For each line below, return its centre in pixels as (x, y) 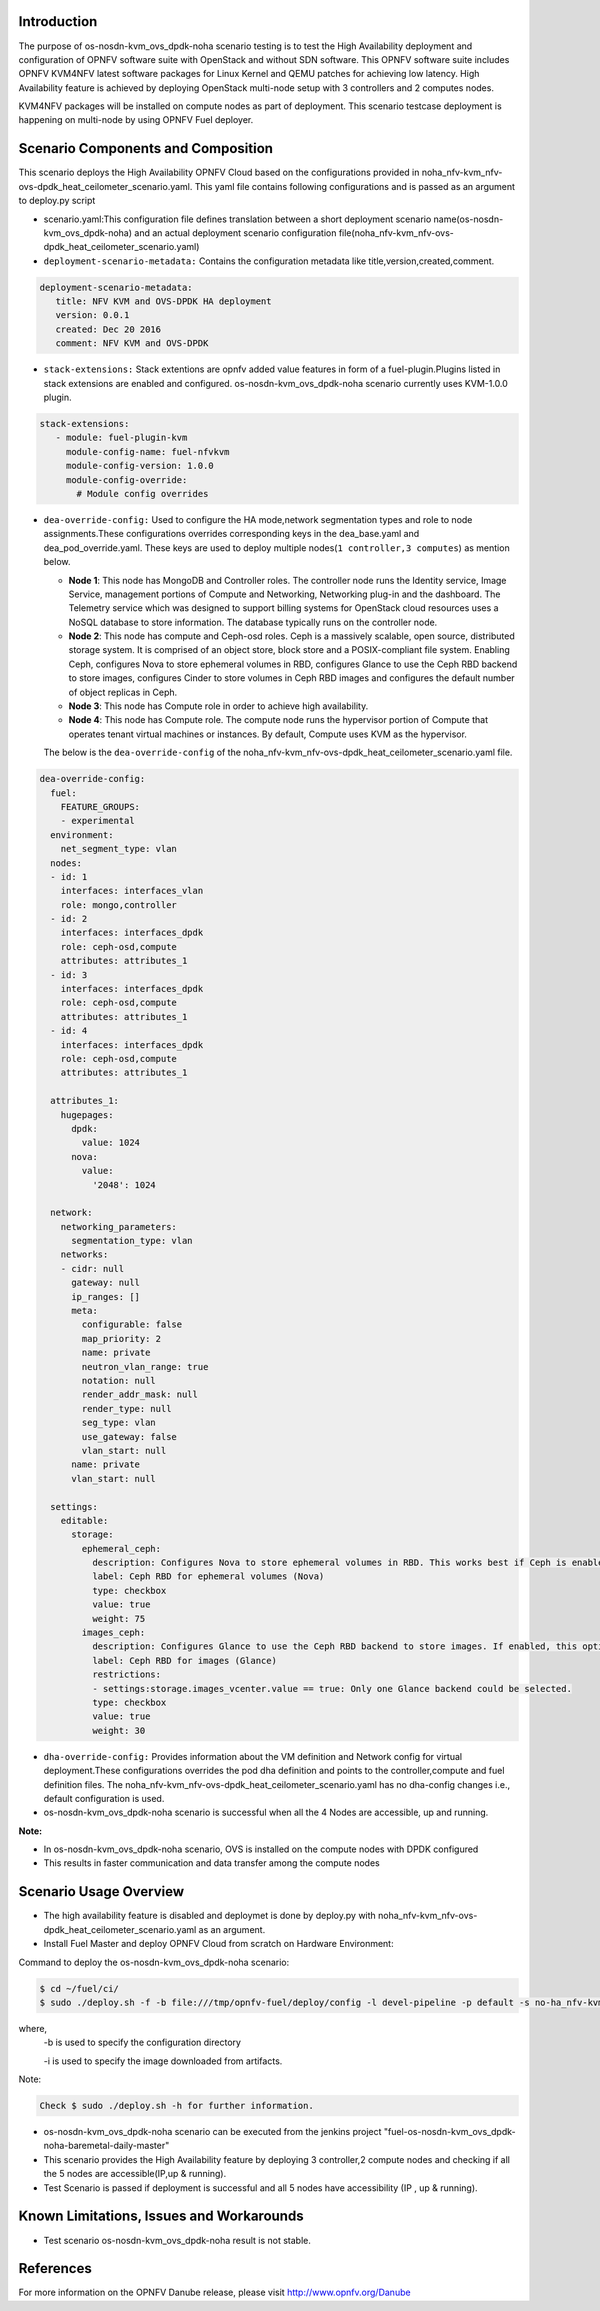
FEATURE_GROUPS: (100, 806)
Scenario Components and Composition (146, 148)
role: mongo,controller (118, 904)
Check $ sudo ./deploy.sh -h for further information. (176, 2106)
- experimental (97, 821)
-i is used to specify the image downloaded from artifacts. (163, 2061)
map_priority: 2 (121, 1338)
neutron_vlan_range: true (145, 1366)
